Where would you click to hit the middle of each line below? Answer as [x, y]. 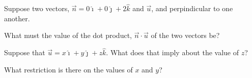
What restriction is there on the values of [68, 69]
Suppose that [25, 52]
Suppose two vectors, [37, 8]
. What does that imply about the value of [173, 52]
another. [17, 18]
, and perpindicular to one [192, 8]
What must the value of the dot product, [68, 35]
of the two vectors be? [185, 35]
